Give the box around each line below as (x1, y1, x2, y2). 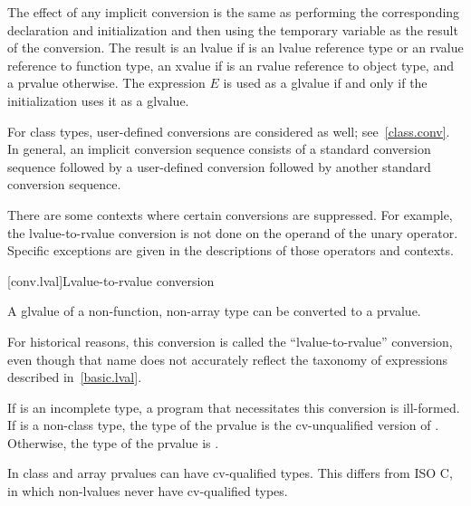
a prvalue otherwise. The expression (7, 73, 206, 92)
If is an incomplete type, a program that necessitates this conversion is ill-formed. (7, 397, 460, 416)
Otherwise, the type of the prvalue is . (7, 433, 219, 452)
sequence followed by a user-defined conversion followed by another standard (7, 157, 431, 176)
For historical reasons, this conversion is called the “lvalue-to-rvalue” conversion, (7, 331, 453, 350)
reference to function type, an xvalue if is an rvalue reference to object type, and (7, 55, 454, 74)
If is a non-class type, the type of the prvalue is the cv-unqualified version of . (7, 415, 439, 434)
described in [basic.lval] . (7, 368, 142, 387)
